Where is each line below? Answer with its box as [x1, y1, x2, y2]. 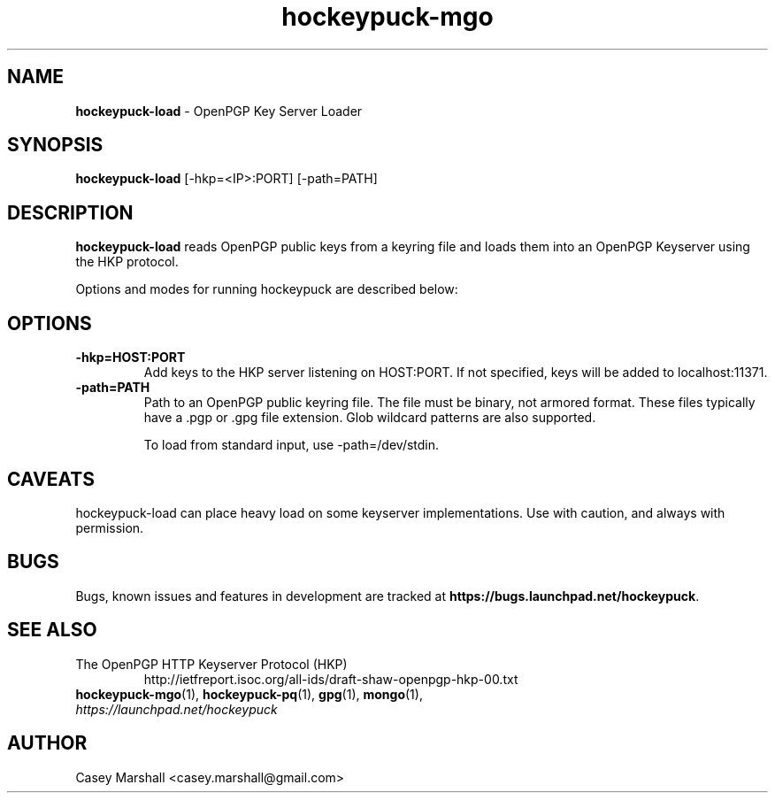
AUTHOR [7, 732, 88, 755]
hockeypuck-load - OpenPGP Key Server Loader [75, 103, 363, 119]
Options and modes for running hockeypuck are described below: [75, 281, 458, 297]
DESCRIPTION [7, 201, 134, 224]
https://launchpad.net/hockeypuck [75, 701, 278, 717]
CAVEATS [7, 467, 95, 490]
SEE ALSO [7, 619, 97, 642]
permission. [75, 519, 144, 535]
